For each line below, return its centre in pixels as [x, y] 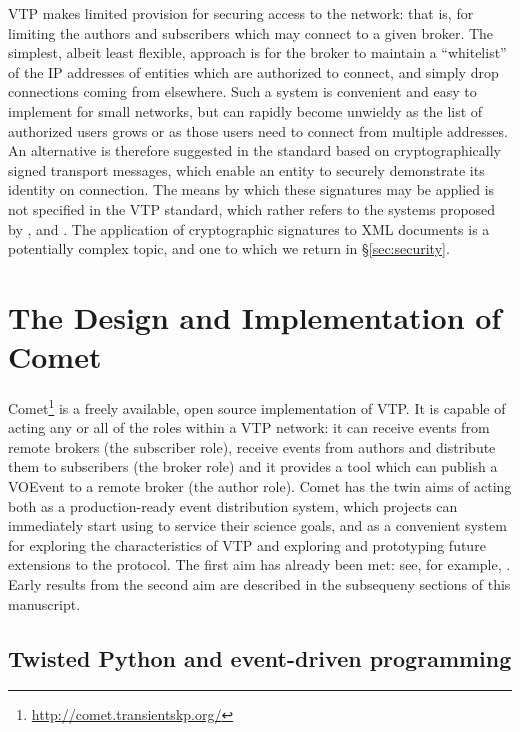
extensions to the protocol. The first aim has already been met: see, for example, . [259, 564]
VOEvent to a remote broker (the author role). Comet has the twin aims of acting [260, 486]
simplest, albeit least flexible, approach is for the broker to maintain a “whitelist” [257, 52]
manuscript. [44, 603]
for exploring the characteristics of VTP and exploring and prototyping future [247, 544]
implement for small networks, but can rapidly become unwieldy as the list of [245, 110]
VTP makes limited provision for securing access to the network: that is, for [241, 13]
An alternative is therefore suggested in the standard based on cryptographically [254, 150]
